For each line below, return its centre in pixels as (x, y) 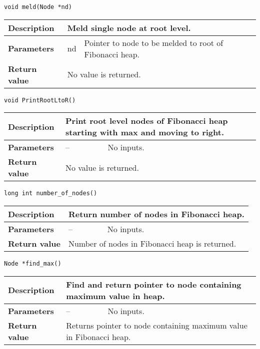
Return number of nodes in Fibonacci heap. (156, 214)
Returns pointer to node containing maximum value (157, 325)
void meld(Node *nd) (38, 7)
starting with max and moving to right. (144, 132)
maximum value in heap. (115, 296)
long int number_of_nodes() (51, 193)
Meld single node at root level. (129, 27)
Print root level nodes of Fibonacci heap (146, 121)
